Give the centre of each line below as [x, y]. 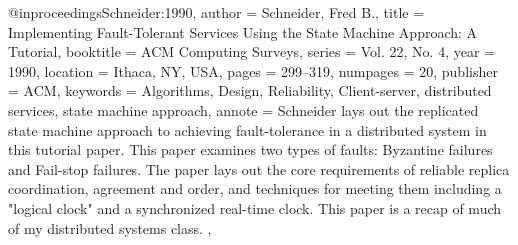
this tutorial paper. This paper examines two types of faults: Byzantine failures [250, 149]
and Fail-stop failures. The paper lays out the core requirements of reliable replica [259, 168]
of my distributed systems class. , [110, 227]
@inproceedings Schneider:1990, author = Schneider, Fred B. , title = [216, 12]
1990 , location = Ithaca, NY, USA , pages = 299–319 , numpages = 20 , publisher [253, 70]
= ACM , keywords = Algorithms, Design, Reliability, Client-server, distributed [250, 90]
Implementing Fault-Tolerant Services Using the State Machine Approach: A [243, 31]
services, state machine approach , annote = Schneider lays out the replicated [243, 109]
